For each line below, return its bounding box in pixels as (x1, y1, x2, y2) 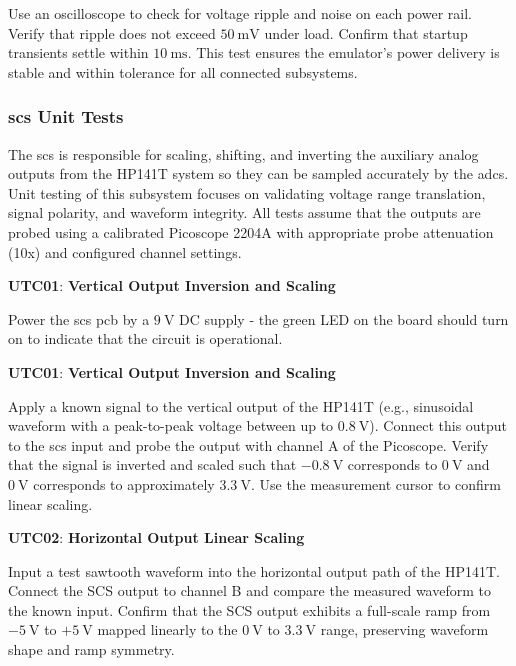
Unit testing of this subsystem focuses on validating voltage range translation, (8, 182, 486, 203)
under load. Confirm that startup (264, 22, 468, 43)
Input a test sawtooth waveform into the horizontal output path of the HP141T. (8, 560, 501, 581)
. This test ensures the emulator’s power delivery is (187, 42, 500, 63)
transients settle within (8, 42, 149, 63)
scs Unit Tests (8, 104, 124, 129)
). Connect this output (369, 415, 508, 436)
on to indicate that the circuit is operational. (8, 328, 283, 349)
